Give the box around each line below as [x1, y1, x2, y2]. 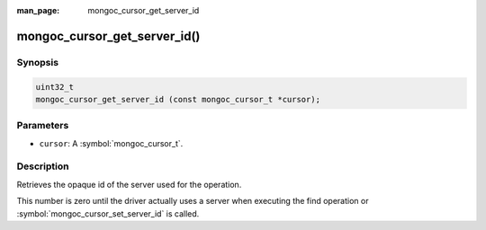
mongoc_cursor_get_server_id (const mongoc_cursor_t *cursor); [35, 94, 321, 104]
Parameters [16, 119, 69, 132]
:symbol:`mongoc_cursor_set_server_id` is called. [16, 208, 200, 219]
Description [16, 160, 69, 172]
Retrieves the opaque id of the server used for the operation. [16, 179, 242, 190]
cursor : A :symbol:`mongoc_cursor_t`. [39, 137, 184, 148]
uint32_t [35, 82, 75, 92]
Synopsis [16, 56, 58, 68]
